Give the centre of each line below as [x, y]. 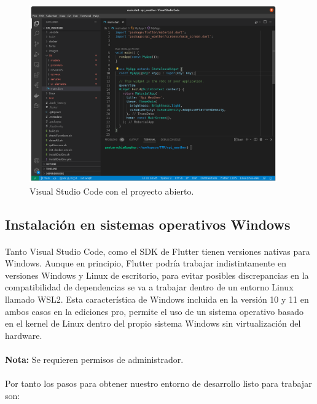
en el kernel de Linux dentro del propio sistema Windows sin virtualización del [153, 323]
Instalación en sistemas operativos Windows [148, 224]
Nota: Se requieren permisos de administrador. [94, 359]
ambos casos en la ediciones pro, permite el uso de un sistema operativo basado [155, 311]
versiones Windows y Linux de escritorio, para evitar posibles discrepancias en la [157, 275]
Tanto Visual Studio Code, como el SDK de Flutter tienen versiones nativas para [158, 251]
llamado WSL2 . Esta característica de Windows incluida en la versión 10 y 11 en [157, 299]
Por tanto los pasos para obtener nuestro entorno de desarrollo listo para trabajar [158, 383]
